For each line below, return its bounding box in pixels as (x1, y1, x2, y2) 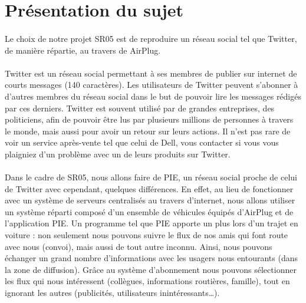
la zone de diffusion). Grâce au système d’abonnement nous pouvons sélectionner (5, 263, 297, 275)
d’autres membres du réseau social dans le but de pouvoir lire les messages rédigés (5, 90, 301, 102)
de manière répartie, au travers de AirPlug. (5, 44, 161, 56)
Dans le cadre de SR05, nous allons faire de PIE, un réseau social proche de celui (5, 171, 297, 183)
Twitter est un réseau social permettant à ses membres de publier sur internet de (5, 67, 297, 79)
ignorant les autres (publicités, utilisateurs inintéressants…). (5, 286, 220, 299)
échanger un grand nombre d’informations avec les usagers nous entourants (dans (5, 252, 298, 264)
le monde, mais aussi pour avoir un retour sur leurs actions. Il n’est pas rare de (5, 124, 291, 137)
